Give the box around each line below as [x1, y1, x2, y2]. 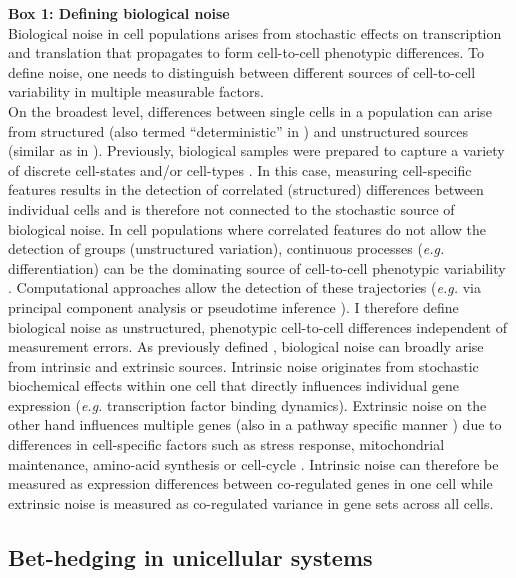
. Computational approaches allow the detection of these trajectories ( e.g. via [8, 277, 481, 298]
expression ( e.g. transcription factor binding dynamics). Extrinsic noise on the [8, 394, 487, 415]
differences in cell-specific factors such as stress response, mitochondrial [8, 434, 445, 455]
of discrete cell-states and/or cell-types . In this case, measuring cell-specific [8, 159, 472, 180]
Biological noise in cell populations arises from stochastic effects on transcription [8, 22, 502, 43]
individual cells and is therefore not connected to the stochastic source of [8, 198, 455, 219]
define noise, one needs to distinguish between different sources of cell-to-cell [8, 61, 476, 82]
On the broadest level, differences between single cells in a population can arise [8, 100, 492, 121]
